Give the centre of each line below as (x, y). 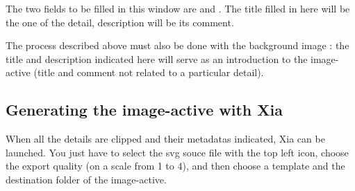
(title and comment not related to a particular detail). (149, 72)
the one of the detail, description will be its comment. (120, 22)
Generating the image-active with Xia (144, 110)
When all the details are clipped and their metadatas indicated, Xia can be (165, 139)
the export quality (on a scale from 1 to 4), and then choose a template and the (175, 166)
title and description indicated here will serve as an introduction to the (157, 58)
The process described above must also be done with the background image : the (177, 45)
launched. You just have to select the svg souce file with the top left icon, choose (177, 152)
